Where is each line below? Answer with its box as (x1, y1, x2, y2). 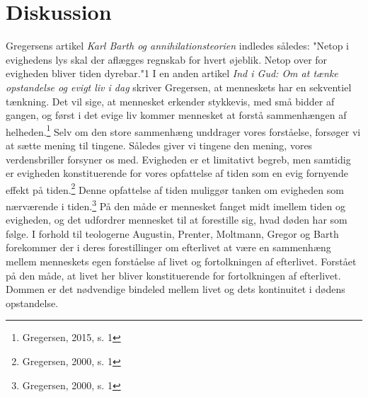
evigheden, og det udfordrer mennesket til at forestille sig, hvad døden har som (6, 212, 347, 227)
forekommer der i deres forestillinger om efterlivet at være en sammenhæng (6, 240, 331, 255)
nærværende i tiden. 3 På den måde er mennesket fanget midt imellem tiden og (6, 196, 345, 213)
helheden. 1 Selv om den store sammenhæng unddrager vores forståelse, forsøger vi (6, 122, 361, 139)
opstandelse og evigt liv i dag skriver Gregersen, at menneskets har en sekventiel (6, 79, 352, 94)
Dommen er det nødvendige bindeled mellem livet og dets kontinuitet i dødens (6, 282, 345, 297)
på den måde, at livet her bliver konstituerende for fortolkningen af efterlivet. (6, 267, 341, 282)
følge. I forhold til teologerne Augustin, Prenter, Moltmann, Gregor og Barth (6, 226, 339, 241)
